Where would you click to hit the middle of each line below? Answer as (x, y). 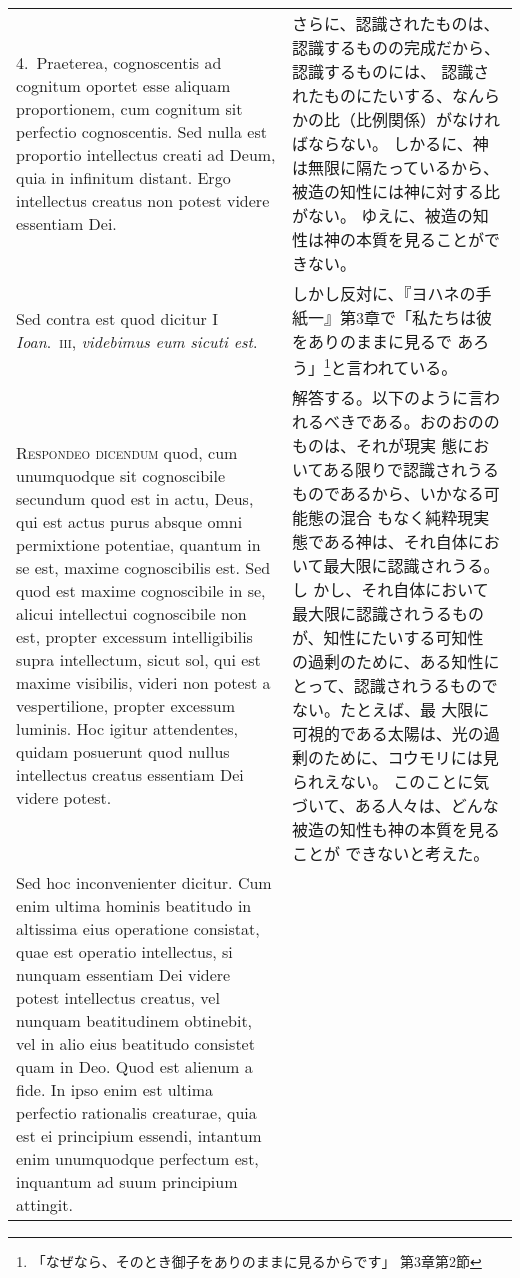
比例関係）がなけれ (427, 119)
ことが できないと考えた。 (390, 854)
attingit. (44, 1205)
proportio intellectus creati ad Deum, (146, 154)
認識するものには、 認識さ (390, 71)
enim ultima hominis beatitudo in (134, 906)
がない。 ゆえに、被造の (382, 215)
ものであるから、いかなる (387, 494)
